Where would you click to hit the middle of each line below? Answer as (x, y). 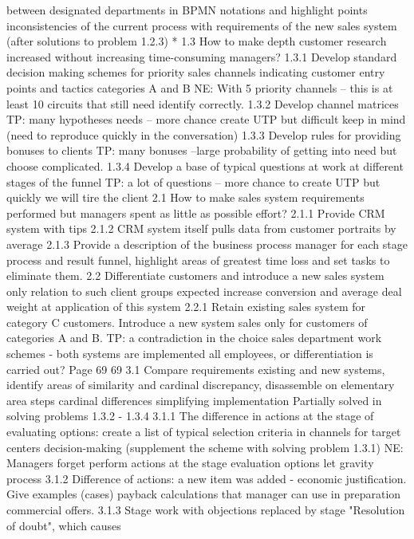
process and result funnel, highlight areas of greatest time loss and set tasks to (198, 260)
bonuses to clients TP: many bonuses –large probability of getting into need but (202, 150)
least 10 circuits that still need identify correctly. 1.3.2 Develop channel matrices (203, 103)
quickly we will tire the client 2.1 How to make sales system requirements (185, 197)
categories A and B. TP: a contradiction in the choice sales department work (194, 338)
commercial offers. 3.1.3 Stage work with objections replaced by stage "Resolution (206, 509)
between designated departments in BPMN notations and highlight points (187, 10)
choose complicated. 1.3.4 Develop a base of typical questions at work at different (205, 165)
